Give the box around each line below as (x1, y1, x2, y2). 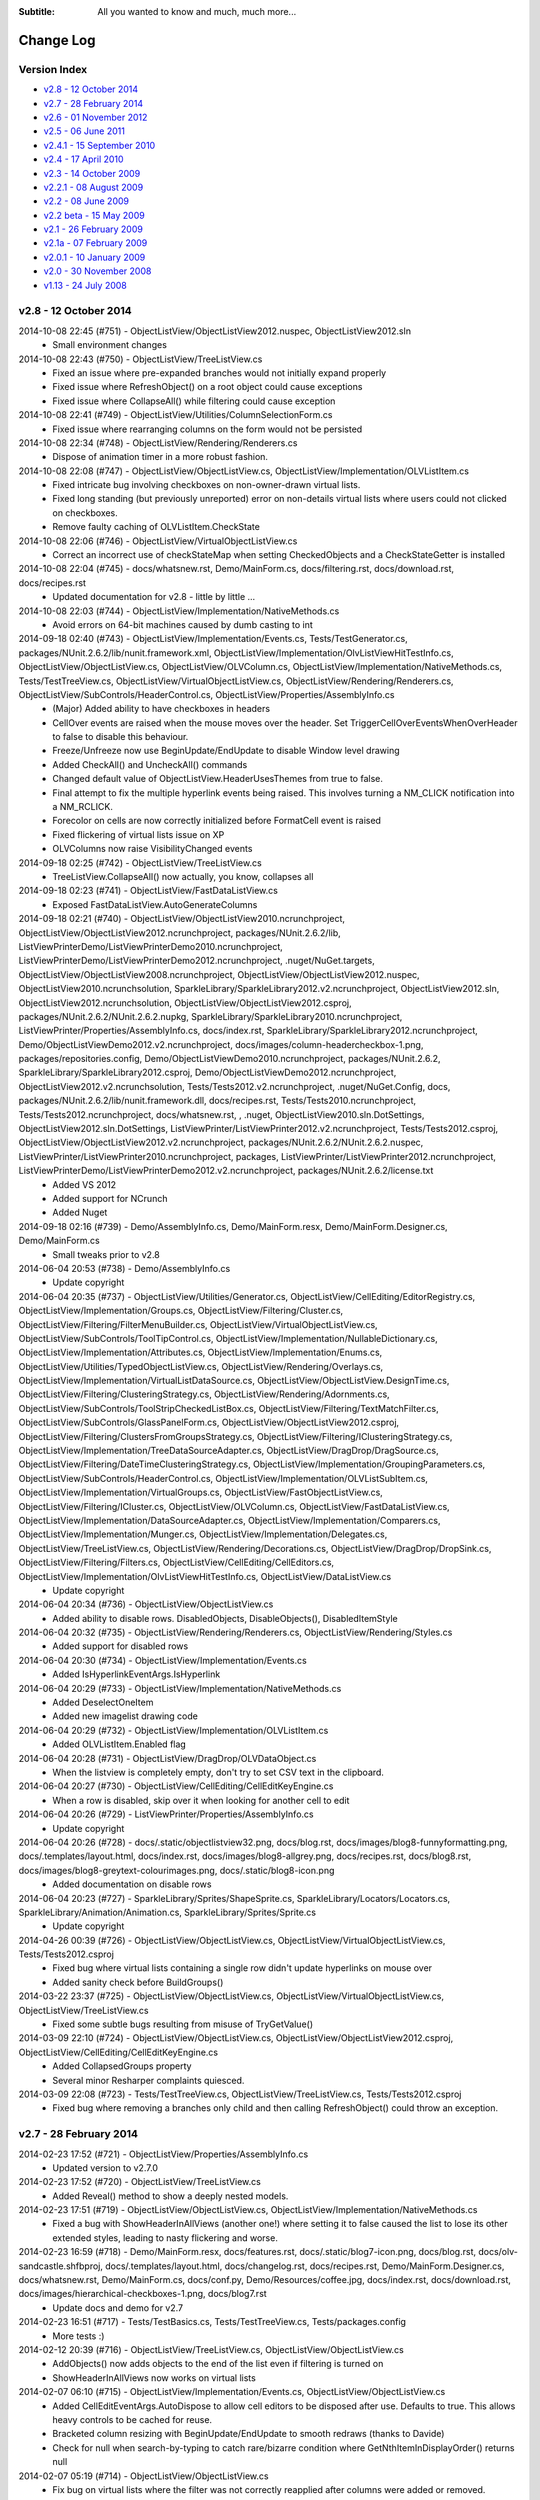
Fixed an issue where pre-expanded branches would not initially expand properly (52, 366, 387, 379)
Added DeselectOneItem (52, 1696, 154, 1709)
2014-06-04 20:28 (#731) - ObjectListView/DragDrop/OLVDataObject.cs (18, 1752, 317, 1764)
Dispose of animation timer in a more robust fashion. (52, 451, 269, 463)
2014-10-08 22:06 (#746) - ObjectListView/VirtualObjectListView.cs (18, 535, 298, 547)
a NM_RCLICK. (52, 801, 114, 813)
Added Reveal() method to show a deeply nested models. (52, 2190, 289, 2202)
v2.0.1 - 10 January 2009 (43, 251, 146, 263)
